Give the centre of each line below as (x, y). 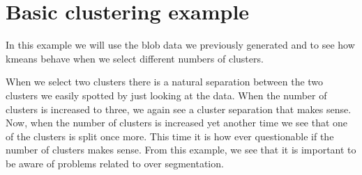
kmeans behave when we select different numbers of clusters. (135, 58)
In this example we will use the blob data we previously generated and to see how (180, 45)
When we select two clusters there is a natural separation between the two (165, 82)
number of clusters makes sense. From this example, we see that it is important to (181, 150)
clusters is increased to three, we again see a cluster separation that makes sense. (179, 109)
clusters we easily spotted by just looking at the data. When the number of (166, 95)
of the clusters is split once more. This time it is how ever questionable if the (170, 136)
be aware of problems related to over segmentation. (115, 163)
